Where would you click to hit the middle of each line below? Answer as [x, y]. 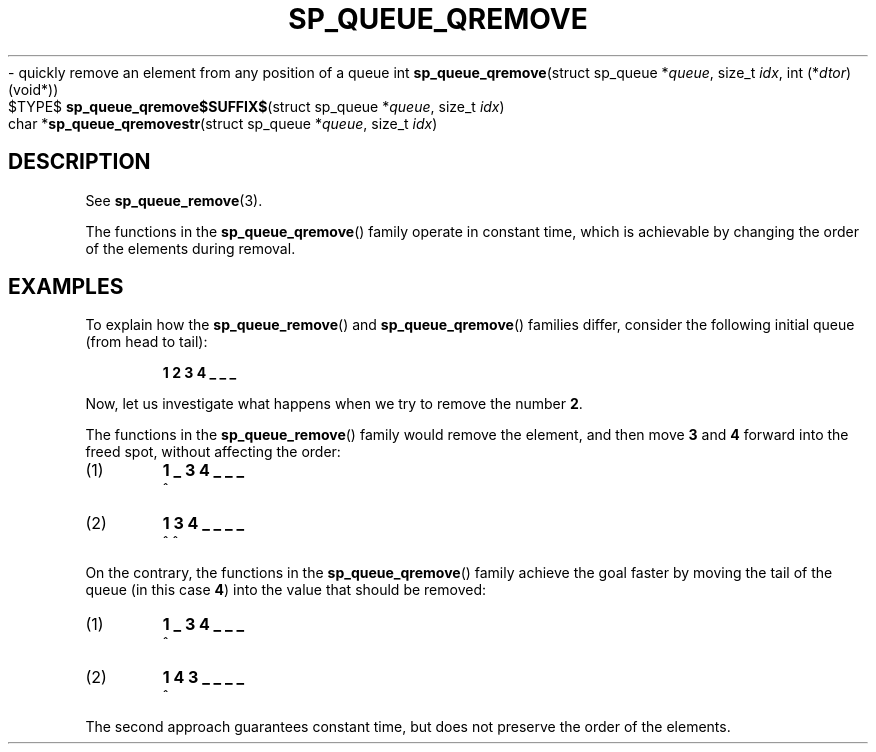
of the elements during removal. [190, 248]
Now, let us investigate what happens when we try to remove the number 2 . [334, 404]
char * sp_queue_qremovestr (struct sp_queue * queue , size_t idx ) [223, 123]
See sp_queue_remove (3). [174, 200]
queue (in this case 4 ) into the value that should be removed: [285, 590]
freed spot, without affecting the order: [213, 452]
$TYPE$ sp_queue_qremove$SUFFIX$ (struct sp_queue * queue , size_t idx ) [256, 106]
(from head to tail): [146, 342]
